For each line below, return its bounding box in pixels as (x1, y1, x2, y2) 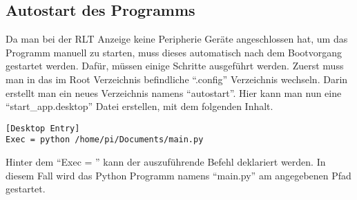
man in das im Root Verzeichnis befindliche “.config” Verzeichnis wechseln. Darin (6, 71, 348, 86)
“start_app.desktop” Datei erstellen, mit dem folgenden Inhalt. (6, 99, 273, 113)
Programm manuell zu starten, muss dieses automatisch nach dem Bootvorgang (6, 45, 342, 59)
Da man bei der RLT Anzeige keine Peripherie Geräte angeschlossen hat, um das (6, 32, 348, 46)
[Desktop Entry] (6, 123, 80, 133)
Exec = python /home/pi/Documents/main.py (6, 135, 204, 145)
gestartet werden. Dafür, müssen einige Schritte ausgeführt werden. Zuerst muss (6, 58, 344, 73)
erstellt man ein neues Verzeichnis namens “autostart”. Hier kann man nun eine (6, 85, 342, 100)
